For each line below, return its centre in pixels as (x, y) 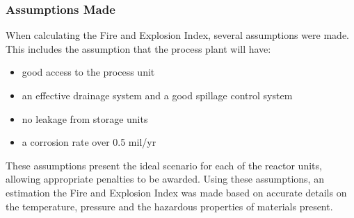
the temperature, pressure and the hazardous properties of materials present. (169, 206)
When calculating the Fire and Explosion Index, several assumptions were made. (178, 35)
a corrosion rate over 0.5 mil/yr (89, 142)
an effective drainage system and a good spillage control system (157, 95)
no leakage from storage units (85, 118)
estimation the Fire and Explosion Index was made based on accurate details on (176, 192)
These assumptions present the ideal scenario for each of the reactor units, (164, 165)
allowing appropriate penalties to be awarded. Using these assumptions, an (165, 179)
